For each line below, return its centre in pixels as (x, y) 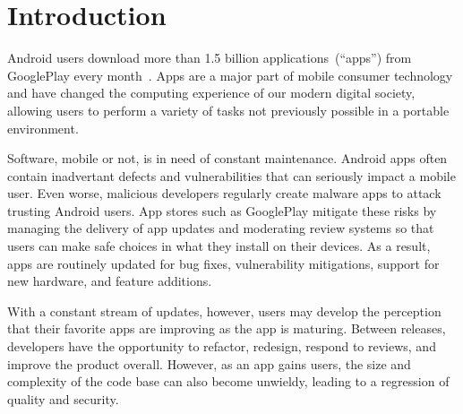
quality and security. (63, 398)
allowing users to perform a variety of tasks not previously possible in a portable (228, 110)
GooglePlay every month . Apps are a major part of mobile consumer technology (230, 75)
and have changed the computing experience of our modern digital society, (211, 93)
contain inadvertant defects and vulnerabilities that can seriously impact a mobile (231, 175)
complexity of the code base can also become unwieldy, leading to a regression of (228, 381)
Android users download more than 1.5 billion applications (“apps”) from (210, 58)
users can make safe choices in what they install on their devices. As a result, (219, 246)
